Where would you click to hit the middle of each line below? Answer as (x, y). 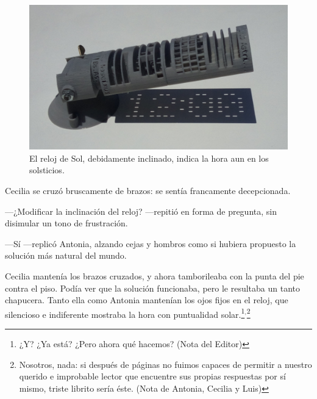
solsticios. (47, 170)
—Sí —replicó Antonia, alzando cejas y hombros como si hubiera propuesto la (151, 243)
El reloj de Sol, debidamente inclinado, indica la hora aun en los (149, 158)
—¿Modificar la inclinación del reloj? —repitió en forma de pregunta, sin (141, 211)
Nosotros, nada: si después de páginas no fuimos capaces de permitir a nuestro (166, 364)
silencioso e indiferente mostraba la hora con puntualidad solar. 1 (125, 313)
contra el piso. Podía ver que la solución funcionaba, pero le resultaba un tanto (153, 288)
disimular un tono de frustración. (66, 223)
